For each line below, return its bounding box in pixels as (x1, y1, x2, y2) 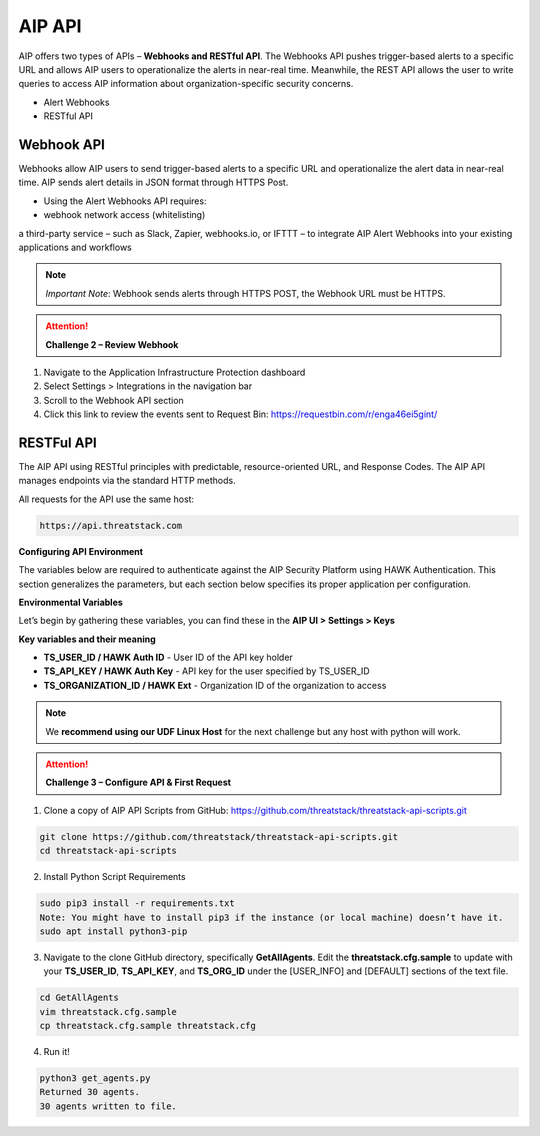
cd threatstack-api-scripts (39, 845, 177, 857)
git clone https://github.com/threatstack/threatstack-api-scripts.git (39, 831, 399, 842)
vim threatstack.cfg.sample (39, 1006, 177, 1017)
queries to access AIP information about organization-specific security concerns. (18, 78, 354, 90)
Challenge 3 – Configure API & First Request (45, 776, 232, 789)
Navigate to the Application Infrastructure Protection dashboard (43, 366, 306, 378)
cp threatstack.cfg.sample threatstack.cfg (39, 1020, 257, 1032)
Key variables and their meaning (18, 633, 156, 645)
